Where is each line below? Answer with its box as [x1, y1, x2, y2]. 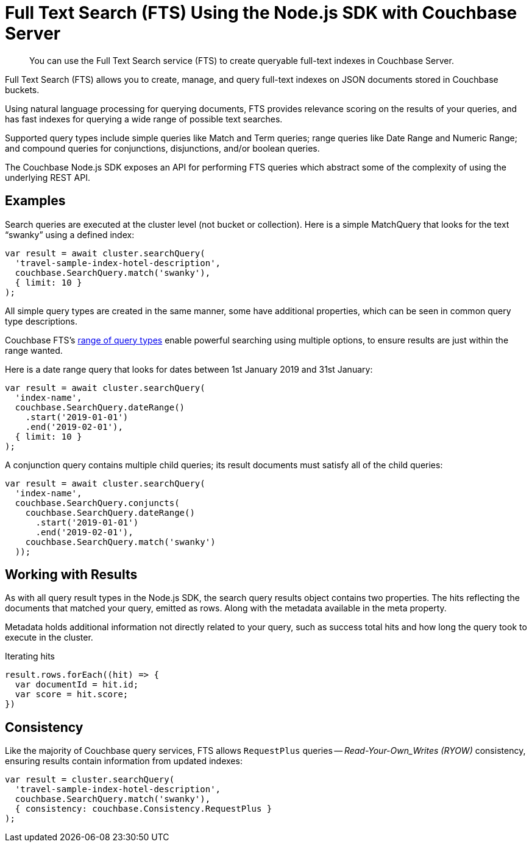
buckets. [5, 84, 40, 95]
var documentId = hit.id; [15, 680, 139, 690]
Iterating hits [5, 651, 55, 662]
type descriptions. [5, 315, 77, 326]
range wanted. [5, 345, 63, 356]
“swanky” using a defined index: [5, 229, 135, 240]
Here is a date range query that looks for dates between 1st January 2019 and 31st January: [5, 364, 373, 374]
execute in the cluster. [5, 632, 93, 643]
